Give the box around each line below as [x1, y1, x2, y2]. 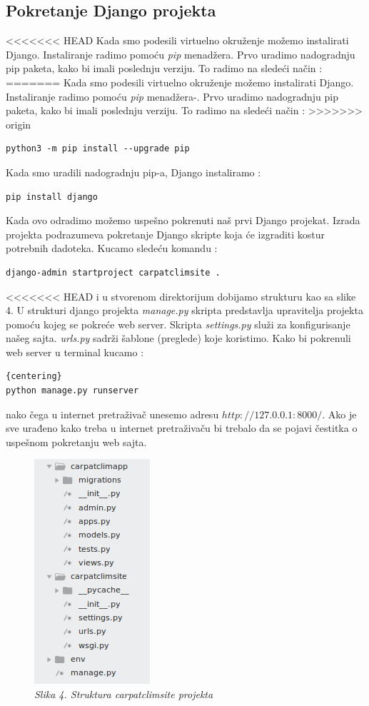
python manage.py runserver [6, 385, 139, 396]
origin [6, 116, 31, 131]
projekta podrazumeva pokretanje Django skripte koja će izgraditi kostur [6, 226, 325, 241]
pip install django [6, 191, 98, 202]
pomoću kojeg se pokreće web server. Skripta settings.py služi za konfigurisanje [6, 316, 350, 331]
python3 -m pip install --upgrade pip [6, 143, 190, 154]
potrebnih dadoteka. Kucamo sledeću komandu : [6, 241, 218, 256]
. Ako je [322, 406, 357, 421]
